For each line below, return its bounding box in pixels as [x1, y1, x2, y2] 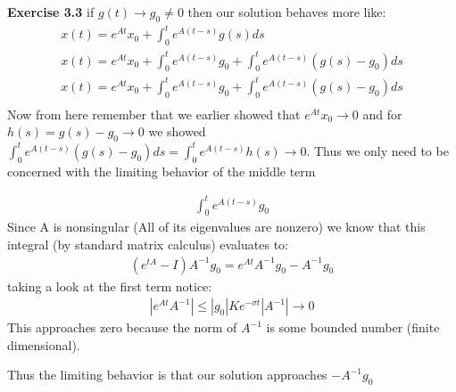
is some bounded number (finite [266, 318, 440, 337]
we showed [148, 122, 206, 141]
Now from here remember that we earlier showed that [7, 104, 301, 123]
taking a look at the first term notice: [7, 276, 212, 295]
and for [362, 104, 402, 123]
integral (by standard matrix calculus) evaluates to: [7, 235, 288, 254]
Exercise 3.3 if [7, 3, 95, 20]
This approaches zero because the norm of [7, 318, 237, 337]
